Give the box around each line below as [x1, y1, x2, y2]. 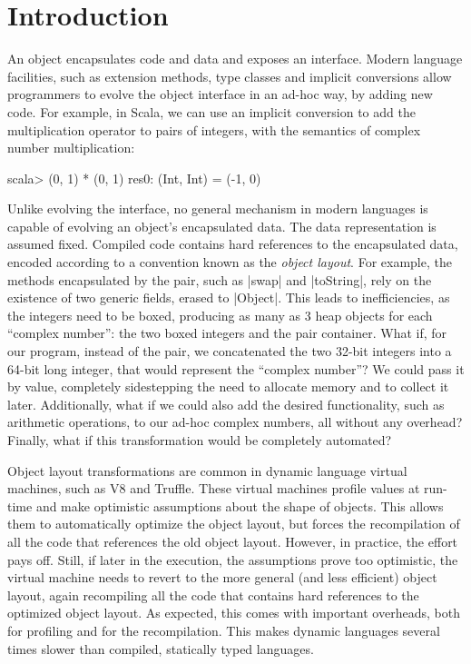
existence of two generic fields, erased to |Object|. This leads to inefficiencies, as [7, 288, 450, 307]
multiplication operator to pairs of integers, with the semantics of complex [7, 120, 421, 139]
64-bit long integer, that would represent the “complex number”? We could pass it [7, 359, 465, 378]
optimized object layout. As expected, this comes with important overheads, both [7, 603, 460, 622]
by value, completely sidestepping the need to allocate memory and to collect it [7, 377, 449, 396]
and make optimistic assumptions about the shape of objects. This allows [35, 496, 444, 515]
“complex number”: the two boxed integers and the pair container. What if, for [7, 323, 447, 342]
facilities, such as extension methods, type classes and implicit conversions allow [7, 66, 452, 85]
